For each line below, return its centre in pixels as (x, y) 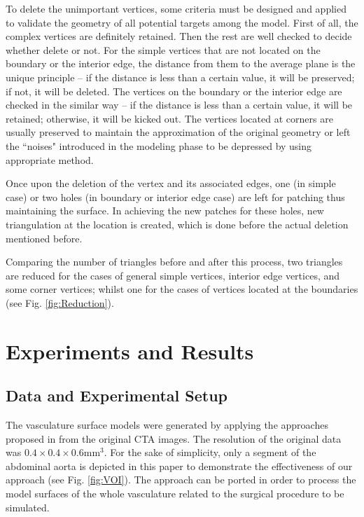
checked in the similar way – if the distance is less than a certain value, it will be (179, 105)
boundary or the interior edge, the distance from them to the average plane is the (181, 63)
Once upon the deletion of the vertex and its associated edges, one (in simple (171, 183)
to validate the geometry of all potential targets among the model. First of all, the (182, 22)
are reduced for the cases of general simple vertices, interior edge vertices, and (173, 275)
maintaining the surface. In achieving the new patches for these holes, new (165, 211)
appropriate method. (50, 159)
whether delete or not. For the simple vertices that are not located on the (163, 49)
